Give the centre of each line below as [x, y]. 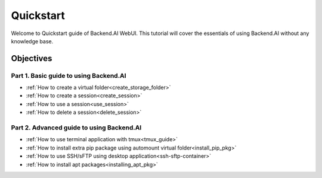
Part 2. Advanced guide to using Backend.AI [76, 128]
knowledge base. [32, 41]
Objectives [32, 58]
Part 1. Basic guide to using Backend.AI [69, 75]
